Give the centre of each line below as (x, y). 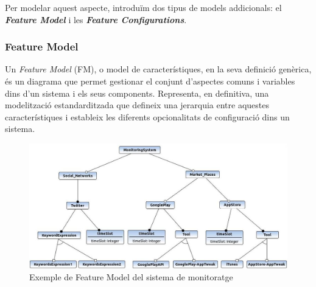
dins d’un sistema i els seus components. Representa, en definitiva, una (137, 93)
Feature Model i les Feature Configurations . (96, 19)
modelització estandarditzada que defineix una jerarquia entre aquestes (137, 105)
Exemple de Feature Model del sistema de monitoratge (131, 277)
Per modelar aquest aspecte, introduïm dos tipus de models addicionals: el (143, 7)
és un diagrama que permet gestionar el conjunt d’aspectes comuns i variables (150, 81)
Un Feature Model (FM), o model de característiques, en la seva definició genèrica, (158, 69)
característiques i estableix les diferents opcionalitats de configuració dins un (147, 116)
